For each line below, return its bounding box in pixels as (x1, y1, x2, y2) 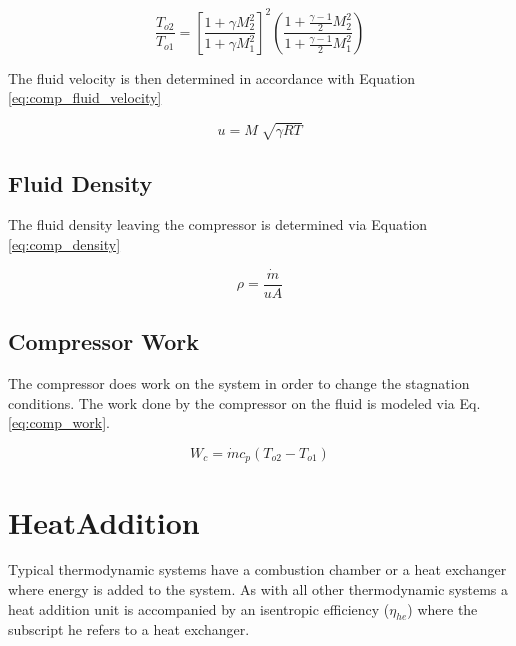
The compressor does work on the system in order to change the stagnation (8, 373, 470, 394)
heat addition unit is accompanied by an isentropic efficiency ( (8, 598, 390, 619)
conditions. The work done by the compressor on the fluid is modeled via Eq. (8, 392, 481, 413)
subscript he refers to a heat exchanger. (8, 619, 250, 640)
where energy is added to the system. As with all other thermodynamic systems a (8, 579, 508, 600)
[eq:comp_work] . (8, 412, 110, 433)
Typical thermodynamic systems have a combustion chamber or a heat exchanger (8, 559, 507, 580)
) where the (407, 598, 478, 619)
